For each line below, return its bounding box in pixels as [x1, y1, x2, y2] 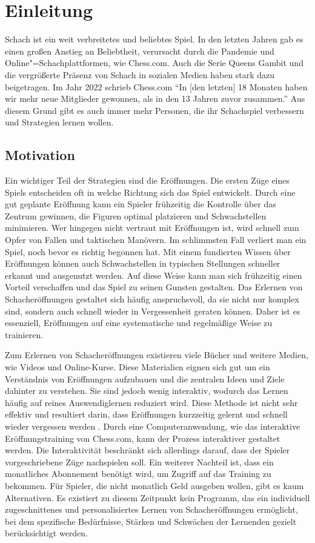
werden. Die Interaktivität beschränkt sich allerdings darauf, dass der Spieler [5, 444, 290, 456]
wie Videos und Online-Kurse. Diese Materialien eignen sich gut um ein [5, 360, 270, 373]
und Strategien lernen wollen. [5, 116, 114, 128]
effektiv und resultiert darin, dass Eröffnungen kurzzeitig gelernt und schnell [5, 408, 288, 421]
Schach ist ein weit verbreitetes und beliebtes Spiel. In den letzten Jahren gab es [5, 33, 303, 45]
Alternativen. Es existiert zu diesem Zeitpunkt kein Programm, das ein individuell [5, 491, 310, 504]
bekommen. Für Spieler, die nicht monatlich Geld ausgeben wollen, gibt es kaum [5, 479, 304, 491]
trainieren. [5, 328, 44, 341]
